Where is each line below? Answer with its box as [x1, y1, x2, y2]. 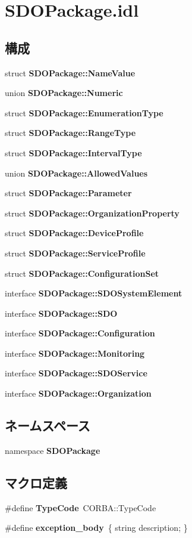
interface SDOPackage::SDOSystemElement [5, 287, 182, 299]
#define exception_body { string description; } [5, 521, 188, 534]
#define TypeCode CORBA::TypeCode [5, 501, 156, 514]
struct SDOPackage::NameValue [5, 66, 136, 79]
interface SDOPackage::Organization [5, 387, 152, 400]
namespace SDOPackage [5, 444, 100, 456]
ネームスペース [5, 416, 90, 435]
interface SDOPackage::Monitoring [5, 347, 145, 359]
